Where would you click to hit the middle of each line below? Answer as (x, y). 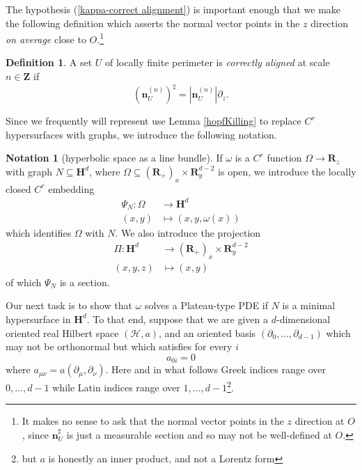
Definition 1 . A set (49, 62)
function (284, 158)
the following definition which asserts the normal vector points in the (153, 23)
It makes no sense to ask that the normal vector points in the (153, 421)
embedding (71, 188)
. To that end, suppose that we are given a (178, 319)
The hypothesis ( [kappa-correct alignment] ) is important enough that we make (173, 9)
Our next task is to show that (69, 305)
